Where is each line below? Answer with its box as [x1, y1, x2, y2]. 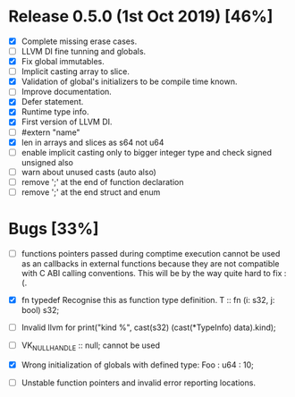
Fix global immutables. [21, 56, 105, 67]
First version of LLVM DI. [21, 116, 113, 127]
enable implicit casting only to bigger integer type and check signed [21, 147, 273, 157]
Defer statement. [21, 97, 84, 107]
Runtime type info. [21, 106, 89, 117]
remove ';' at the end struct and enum [21, 186, 161, 198]
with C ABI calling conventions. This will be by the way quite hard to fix [21, 267, 282, 278]
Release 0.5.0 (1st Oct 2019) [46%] [8, 6, 274, 27]
